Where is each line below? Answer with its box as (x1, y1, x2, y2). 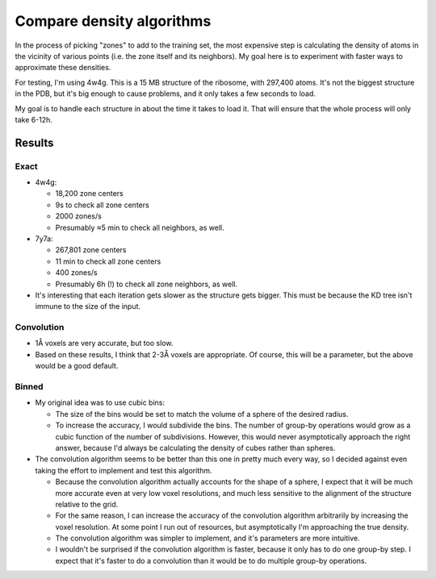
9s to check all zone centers (55, 200, 149, 210)
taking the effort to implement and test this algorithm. (35, 465, 212, 475)
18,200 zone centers (55, 189, 124, 198)
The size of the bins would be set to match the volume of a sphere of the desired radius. (55, 409, 349, 419)
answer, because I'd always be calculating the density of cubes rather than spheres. (55, 443, 336, 452)
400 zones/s (55, 268, 98, 277)
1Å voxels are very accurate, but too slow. (35, 339, 174, 348)
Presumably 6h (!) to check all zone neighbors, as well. (55, 279, 238, 289)
